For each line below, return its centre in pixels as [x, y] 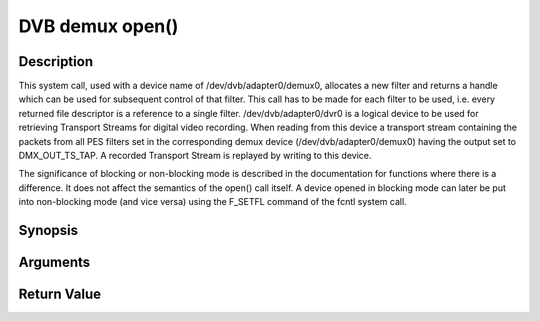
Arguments [54, 262]
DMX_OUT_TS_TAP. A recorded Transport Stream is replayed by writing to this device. [195, 156]
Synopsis [48, 230]
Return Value [60, 294]
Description [56, 61]
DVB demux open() [98, 26]
